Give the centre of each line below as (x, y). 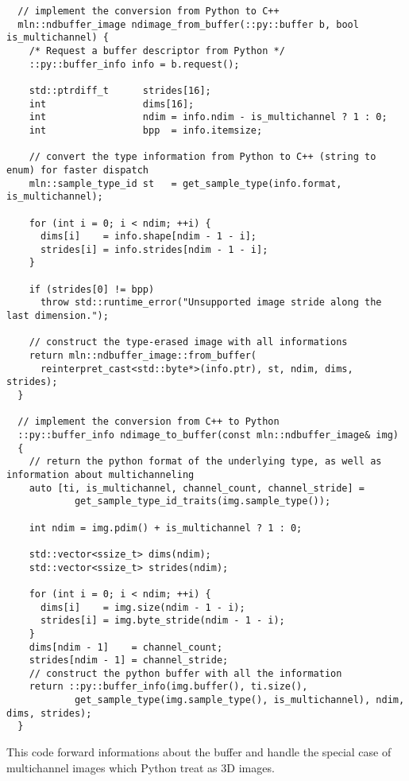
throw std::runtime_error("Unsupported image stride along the (211, 303)
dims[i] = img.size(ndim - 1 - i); (143, 607)
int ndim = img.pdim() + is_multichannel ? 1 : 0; (166, 528)
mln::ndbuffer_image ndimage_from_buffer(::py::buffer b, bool (188, 24)
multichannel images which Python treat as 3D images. (141, 767)
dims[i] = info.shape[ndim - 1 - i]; (148, 237)
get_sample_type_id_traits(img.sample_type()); (203, 501)
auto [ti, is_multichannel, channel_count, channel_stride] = (197, 488)
